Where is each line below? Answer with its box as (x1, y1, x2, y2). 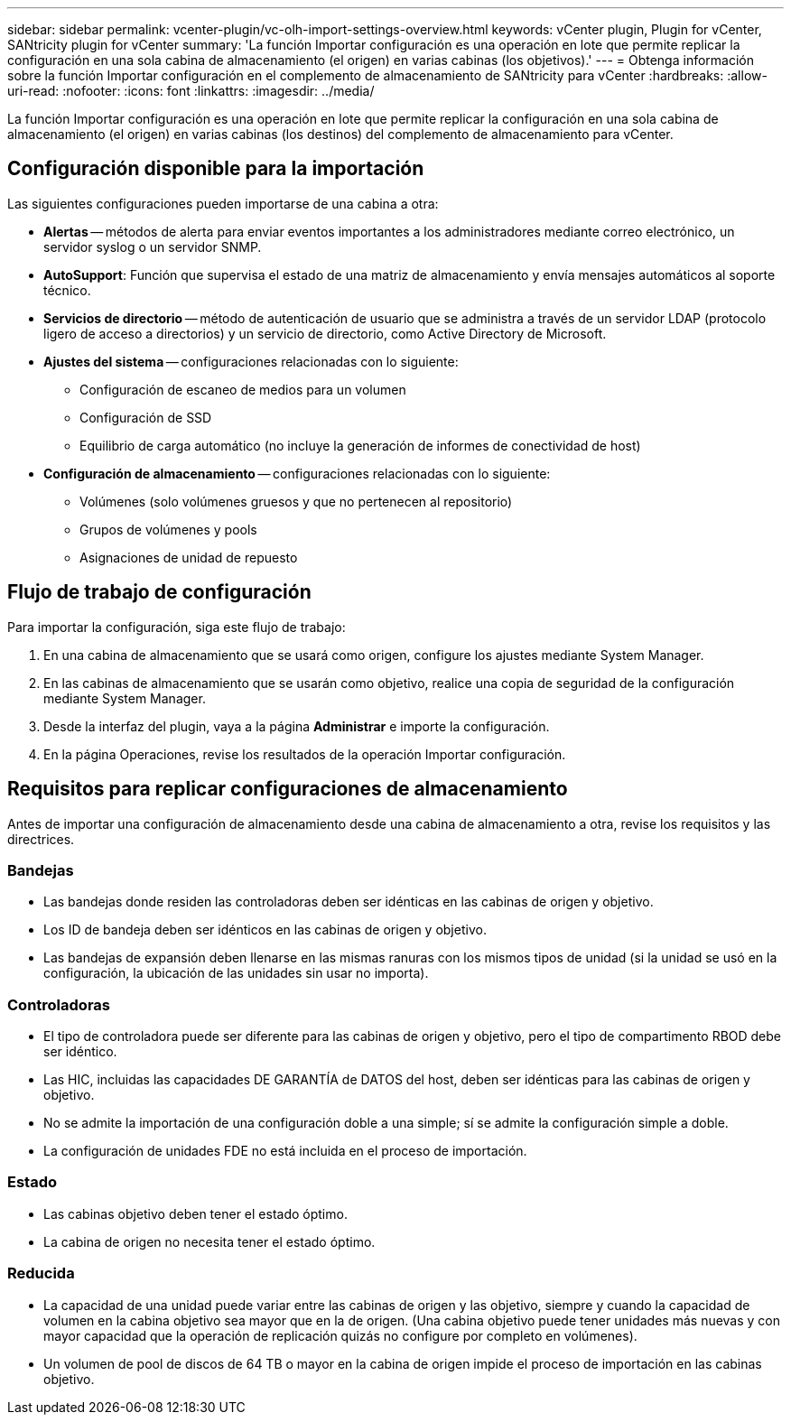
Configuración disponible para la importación (7, 157, 424, 181)
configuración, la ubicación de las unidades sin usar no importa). (43, 965, 429, 981)
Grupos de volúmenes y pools (79, 521, 257, 537)
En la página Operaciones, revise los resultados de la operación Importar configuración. (43, 746, 566, 762)
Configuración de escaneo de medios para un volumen (79, 381, 406, 397)
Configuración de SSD (79, 409, 212, 425)
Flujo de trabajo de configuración (7, 581, 312, 604)
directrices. (7, 831, 75, 847)
